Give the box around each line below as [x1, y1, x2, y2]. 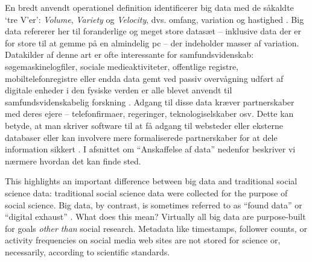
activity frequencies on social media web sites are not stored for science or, [5, 234, 281, 246]
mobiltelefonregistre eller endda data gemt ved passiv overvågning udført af [5, 72, 284, 84]
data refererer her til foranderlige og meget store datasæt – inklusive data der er [5, 25, 301, 37]
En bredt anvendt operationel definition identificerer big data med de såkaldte [5, 1, 294, 13]
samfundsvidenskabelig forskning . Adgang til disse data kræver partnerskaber [5, 95, 294, 108]
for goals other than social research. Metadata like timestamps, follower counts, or [5, 222, 307, 234]
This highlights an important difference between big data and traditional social [5, 175, 298, 187]
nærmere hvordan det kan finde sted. [5, 154, 141, 167]
